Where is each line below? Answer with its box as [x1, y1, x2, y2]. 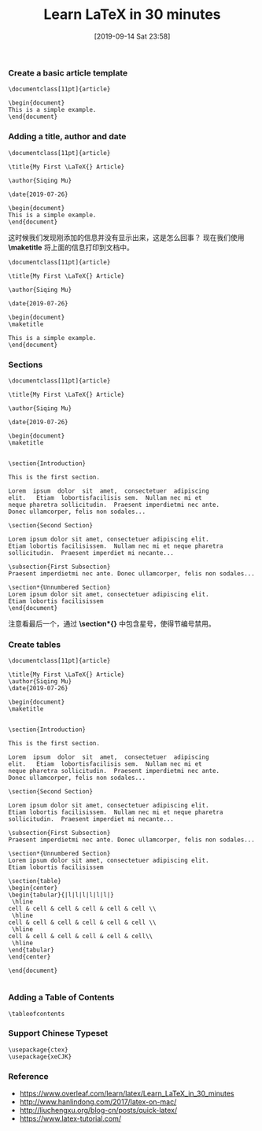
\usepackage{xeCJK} [8, 1052, 72, 1060]
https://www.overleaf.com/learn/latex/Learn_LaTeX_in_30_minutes [19, 1088, 234, 1099]
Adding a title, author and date [8, 131, 127, 142]
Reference [8, 1070, 49, 1081]
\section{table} [8, 878, 61, 885]
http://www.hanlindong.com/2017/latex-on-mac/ [19, 1097, 177, 1107]
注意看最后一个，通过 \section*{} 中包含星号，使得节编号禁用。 [8, 619, 216, 628]
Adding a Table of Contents [8, 992, 115, 1003]
